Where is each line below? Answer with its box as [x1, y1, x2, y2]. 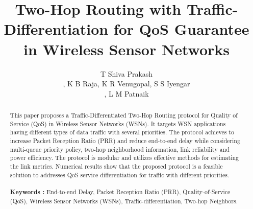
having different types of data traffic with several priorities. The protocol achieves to [10, 128, 234, 136]
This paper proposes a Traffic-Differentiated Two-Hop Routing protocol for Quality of [10, 111, 238, 120]
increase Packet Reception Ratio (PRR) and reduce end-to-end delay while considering [10, 136, 240, 145]
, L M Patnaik [104, 88, 149, 99]
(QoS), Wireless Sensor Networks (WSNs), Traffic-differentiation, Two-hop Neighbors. [10, 196, 238, 205]
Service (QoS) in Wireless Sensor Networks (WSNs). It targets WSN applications [10, 119, 226, 128]
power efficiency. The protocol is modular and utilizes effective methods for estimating [10, 153, 239, 162]
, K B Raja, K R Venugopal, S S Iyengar [63, 78, 190, 89]
